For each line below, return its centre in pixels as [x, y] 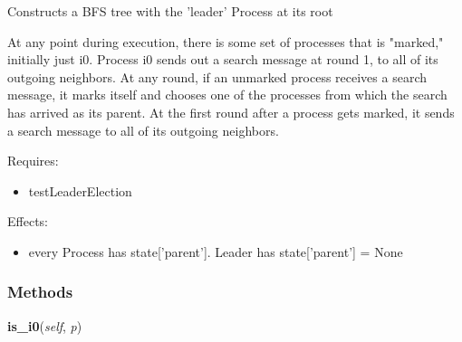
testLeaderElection [80, 190]
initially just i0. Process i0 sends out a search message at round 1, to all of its [223, 59]
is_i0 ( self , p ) [45, 325]
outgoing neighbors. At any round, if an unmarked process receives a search [217, 76]
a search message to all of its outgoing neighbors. [143, 130]
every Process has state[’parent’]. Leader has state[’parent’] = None [216, 251]
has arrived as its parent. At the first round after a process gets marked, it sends [231, 112]
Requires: [33, 161]
